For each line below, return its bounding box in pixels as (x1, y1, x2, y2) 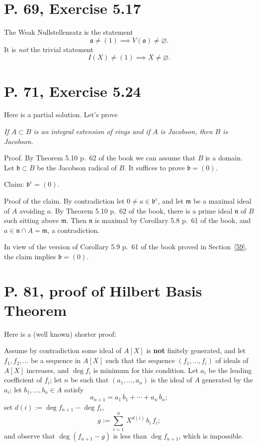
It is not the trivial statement (4, 44, 93, 54)
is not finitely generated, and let (146, 345, 246, 356)
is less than (113, 431, 147, 441)
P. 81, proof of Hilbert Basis (4, 280, 202, 300)
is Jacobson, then (160, 126, 213, 137)
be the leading (208, 365, 252, 375)
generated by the (202, 374, 254, 385)
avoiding (19, 205, 45, 216)
